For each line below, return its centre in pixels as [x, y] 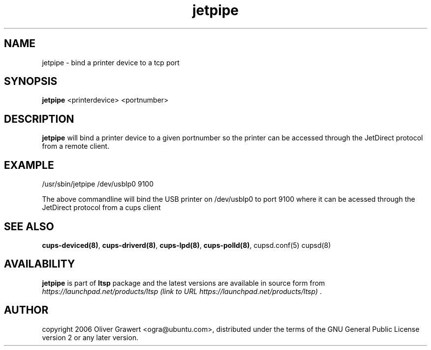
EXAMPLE [29, 165]
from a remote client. [76, 146]
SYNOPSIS [31, 81]
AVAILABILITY [40, 264]
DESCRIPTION [39, 119]
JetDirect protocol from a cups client [101, 208]
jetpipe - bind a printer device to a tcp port [111, 62]
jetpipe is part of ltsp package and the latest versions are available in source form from [184, 283]
